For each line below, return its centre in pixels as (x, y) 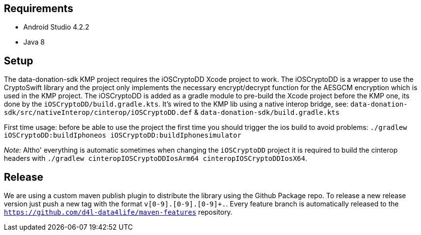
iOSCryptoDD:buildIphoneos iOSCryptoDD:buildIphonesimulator (123, 135)
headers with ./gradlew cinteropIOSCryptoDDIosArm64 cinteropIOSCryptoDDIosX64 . (156, 158)
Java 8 (34, 42)
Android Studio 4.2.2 (56, 27)
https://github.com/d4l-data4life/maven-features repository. (118, 212)
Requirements (39, 8)
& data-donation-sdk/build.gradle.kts (267, 112)
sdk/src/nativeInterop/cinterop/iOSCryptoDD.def (98, 113)
